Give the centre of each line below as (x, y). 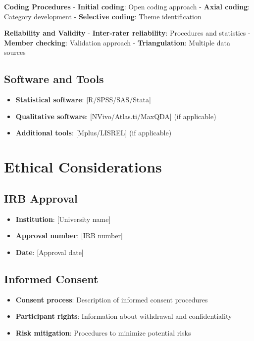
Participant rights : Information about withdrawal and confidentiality (124, 316)
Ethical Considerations (83, 167)
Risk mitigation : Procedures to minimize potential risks (103, 332)
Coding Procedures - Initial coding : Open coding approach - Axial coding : (127, 6)
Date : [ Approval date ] (50, 252)
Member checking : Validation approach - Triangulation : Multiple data (117, 42)
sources (15, 52)
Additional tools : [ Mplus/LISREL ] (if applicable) (94, 133)
